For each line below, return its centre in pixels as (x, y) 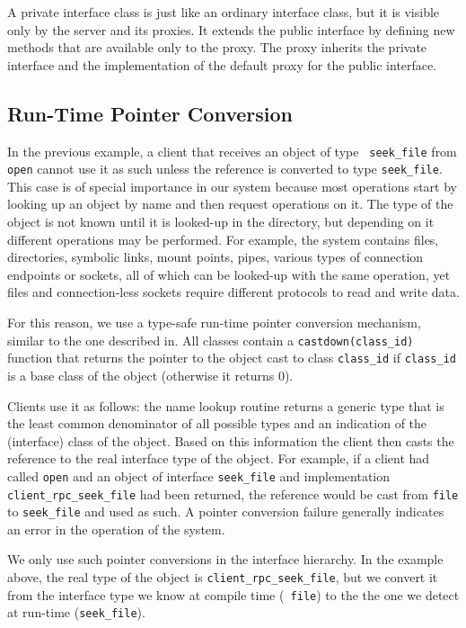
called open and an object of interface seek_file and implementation (199, 475)
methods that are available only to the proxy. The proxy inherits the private (217, 47)
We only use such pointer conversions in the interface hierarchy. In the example (225, 559)
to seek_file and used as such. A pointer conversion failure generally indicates (226, 511)
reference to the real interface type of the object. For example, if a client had (219, 458)
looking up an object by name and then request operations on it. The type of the (230, 204)
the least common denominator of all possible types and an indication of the (217, 423)
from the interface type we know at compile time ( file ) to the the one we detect (233, 594)
